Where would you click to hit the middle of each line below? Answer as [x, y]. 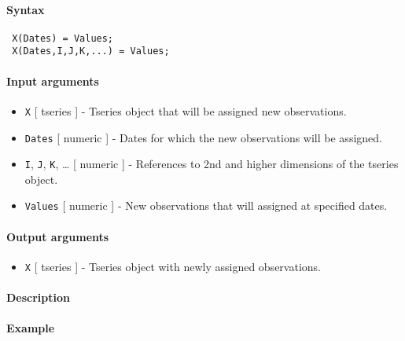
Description [39, 297]
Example [31, 328]
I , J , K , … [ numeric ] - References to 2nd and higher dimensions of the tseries [212, 164]
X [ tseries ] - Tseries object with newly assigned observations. [173, 266]
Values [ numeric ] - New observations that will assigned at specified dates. [206, 205]
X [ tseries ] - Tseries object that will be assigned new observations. [186, 110]
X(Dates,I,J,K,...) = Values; [91, 51]
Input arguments [53, 81]
